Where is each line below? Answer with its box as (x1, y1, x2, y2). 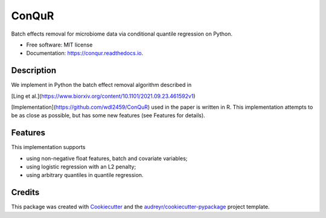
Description (11, 65, 57, 75)
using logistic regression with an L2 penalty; (26, 163, 136, 170)
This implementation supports (11, 144, 86, 151)
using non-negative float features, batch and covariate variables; (26, 155, 188, 162)
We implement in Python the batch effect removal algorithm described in (11, 82, 192, 89)
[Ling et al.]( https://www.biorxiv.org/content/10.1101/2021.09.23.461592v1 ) (11, 92, 196, 100)
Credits (11, 187, 40, 197)
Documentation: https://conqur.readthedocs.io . (26, 50, 144, 57)
